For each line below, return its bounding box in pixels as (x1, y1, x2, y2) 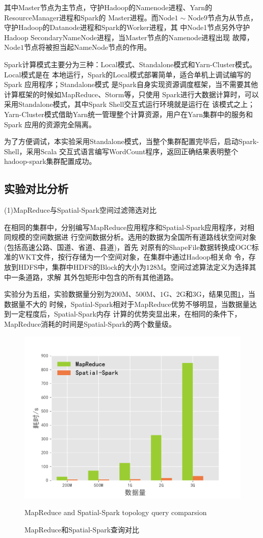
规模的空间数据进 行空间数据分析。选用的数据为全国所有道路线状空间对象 (11, 232, 256, 242)
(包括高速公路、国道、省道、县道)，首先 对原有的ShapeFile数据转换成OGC (4, 241, 252, 252)
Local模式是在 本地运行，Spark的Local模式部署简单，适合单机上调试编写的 (4, 69, 251, 79)
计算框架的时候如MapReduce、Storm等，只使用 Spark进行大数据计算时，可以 (4, 89, 259, 99)
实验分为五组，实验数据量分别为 (4, 289, 111, 299)
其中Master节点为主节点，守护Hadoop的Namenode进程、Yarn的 (4, 2, 213, 12)
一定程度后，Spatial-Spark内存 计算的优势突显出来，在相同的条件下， (11, 308, 242, 319)
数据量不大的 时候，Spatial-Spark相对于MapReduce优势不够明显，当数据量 (4, 298, 250, 309)
